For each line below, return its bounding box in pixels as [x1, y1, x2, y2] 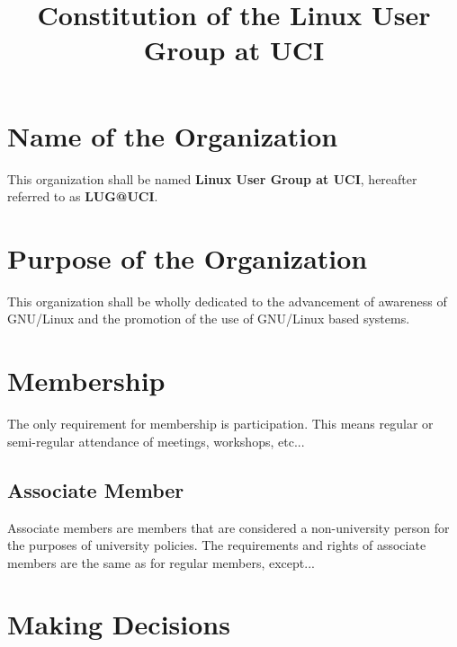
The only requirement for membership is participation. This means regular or [7, 414, 434, 433]
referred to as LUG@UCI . [7, 187, 158, 206]
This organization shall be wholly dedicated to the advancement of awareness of [7, 291, 447, 310]
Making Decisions [7, 606, 230, 643]
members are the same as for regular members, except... [7, 553, 315, 572]
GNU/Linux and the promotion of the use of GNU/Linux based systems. [7, 309, 410, 328]
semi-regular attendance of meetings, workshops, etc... [7, 431, 305, 450]
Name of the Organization [7, 117, 338, 154]
